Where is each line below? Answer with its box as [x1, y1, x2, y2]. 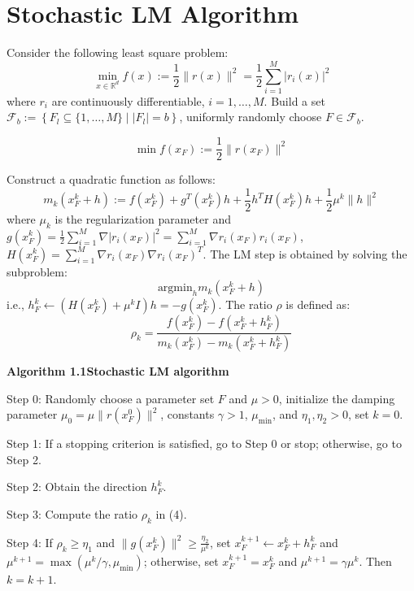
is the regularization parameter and [54, 210, 231, 227]
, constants [160, 406, 215, 423]
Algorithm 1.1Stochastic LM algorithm [7, 363, 229, 380]
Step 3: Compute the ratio [7, 505, 138, 522]
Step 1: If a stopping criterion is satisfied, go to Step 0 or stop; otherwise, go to [7, 435, 402, 452]
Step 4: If [7, 533, 53, 550]
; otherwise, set [143, 552, 219, 569]
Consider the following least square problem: [7, 44, 229, 61]
